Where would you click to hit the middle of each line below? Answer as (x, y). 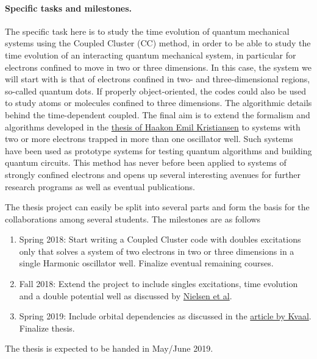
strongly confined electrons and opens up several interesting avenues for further (153, 174)
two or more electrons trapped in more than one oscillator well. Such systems (149, 139)
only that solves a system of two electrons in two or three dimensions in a (157, 251)
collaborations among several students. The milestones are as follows (133, 219)
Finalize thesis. (47, 328)
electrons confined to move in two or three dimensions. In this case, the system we (158, 67)
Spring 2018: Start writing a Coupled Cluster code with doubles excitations (160, 239)
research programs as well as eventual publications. (100, 186)
